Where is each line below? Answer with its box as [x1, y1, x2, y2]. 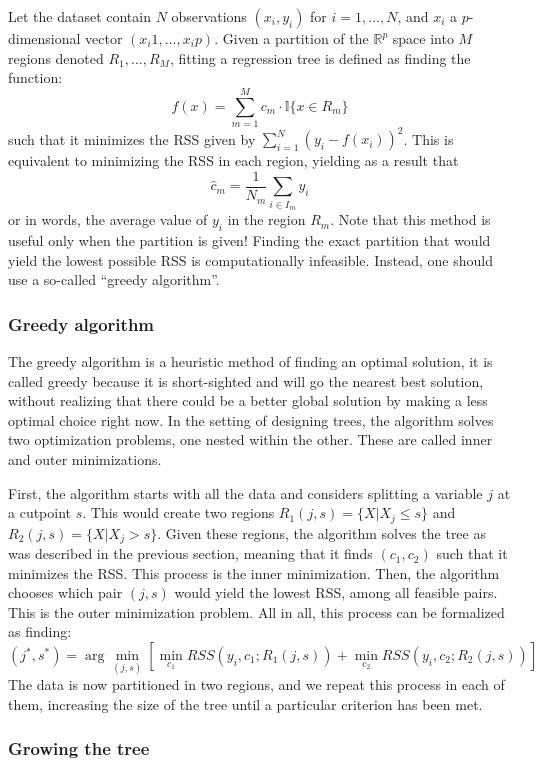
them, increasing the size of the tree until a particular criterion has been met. [8, 693, 483, 714]
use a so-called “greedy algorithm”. [8, 269, 220, 290]
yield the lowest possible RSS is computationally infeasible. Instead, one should [8, 249, 493, 270]
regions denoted [8, 47, 104, 68]
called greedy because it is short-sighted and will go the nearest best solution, [8, 370, 484, 391]
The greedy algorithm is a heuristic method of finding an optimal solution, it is [8, 351, 493, 371]
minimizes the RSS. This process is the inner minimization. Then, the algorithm [8, 562, 500, 583]
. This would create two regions [82, 502, 275, 523]
